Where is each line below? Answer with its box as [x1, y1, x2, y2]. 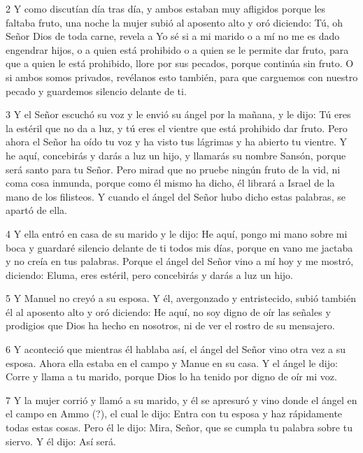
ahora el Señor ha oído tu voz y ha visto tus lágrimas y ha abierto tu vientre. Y [6, 134, 348, 149]
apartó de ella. [6, 203, 67, 217]
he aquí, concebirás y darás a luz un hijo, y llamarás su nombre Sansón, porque [6, 148, 346, 162]
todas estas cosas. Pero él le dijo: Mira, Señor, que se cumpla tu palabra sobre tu [6, 420, 353, 435]
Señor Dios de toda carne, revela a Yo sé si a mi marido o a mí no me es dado [6, 29, 340, 43]
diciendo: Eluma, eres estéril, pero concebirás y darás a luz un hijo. [6, 267, 293, 282]
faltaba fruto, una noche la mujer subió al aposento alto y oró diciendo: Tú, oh [6, 15, 343, 29]
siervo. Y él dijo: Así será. [6, 433, 116, 448]
